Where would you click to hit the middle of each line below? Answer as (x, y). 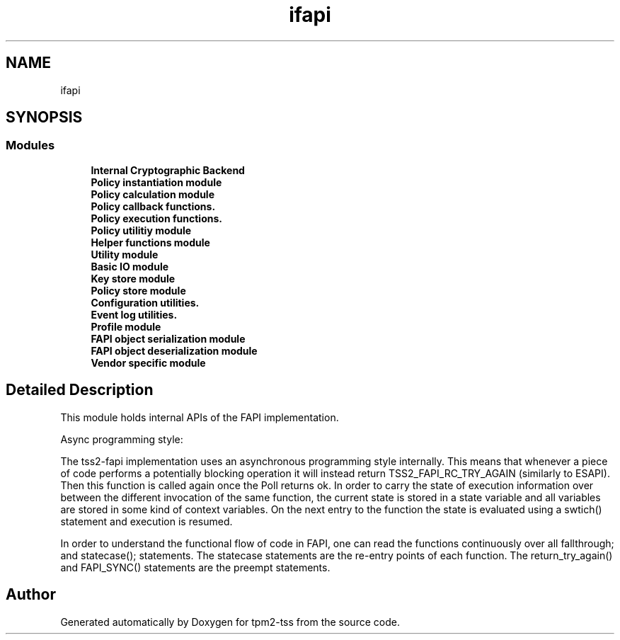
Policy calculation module (153, 194)
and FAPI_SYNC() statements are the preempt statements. (195, 567)
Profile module (126, 326)
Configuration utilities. (145, 302)
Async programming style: (122, 439)
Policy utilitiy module (141, 230)
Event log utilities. (134, 314)
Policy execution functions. (156, 218)
